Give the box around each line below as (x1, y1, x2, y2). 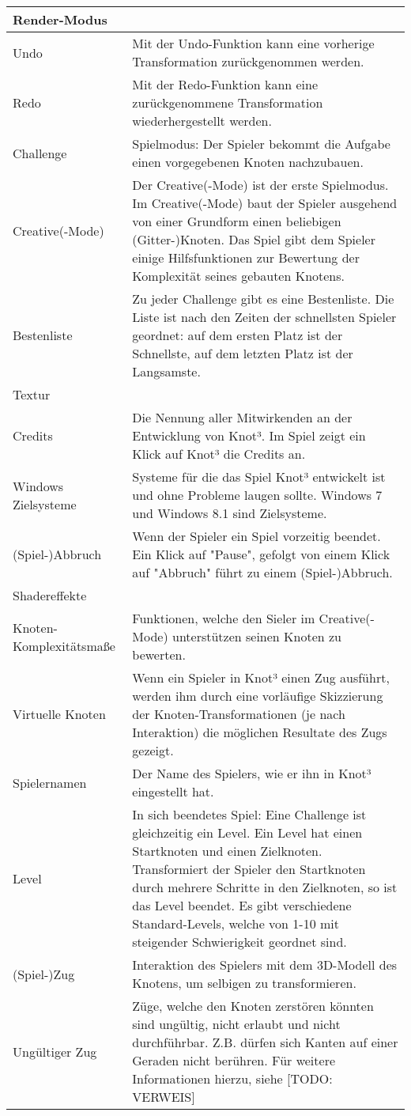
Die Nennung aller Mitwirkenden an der (132, 408, 353, 426)
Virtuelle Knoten (13, 705, 106, 723)
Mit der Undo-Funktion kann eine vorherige (132, 34, 375, 52)
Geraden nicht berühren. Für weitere (132, 1051, 336, 1069)
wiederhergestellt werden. (132, 112, 272, 130)
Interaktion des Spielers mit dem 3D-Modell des (132, 955, 398, 974)
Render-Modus (13, 10, 107, 28)
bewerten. (132, 645, 186, 664)
